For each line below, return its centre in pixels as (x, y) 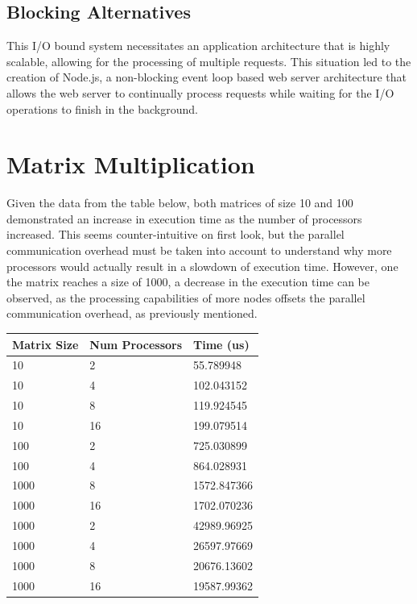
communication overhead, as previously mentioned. (132, 313)
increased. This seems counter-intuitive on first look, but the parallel (175, 234)
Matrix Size (45, 344)
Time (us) (221, 344)
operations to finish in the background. (102, 108)
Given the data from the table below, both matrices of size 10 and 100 (180, 203)
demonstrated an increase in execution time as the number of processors (184, 218)
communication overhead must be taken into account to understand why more (199, 250)
